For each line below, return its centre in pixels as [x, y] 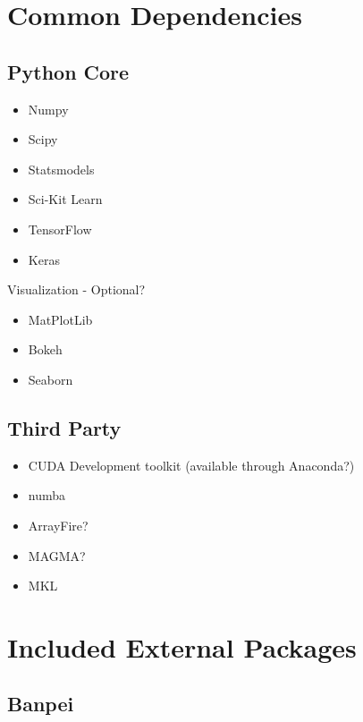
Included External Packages [182, 646]
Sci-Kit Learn [65, 199]
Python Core [68, 71]
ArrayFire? [58, 525]
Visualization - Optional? [76, 289]
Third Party [64, 427]
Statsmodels [61, 169]
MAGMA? [57, 555]
